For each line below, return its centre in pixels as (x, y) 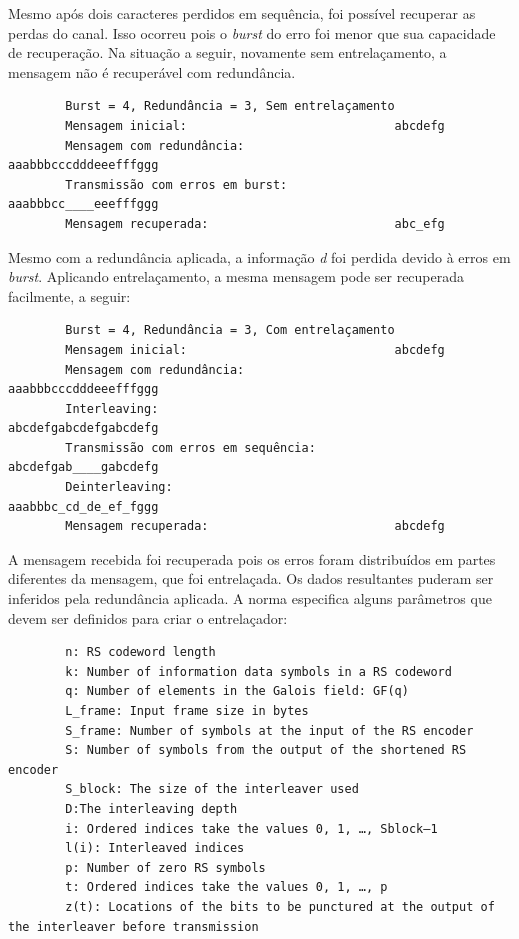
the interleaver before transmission (133, 926)
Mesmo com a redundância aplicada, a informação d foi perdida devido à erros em (259, 256)
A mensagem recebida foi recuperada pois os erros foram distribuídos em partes (252, 558)
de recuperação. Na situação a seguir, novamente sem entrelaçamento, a (227, 52)
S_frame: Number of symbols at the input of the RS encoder (269, 730)
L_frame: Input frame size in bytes (187, 711)
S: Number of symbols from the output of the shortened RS (266, 750)
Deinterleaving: (119, 487)
